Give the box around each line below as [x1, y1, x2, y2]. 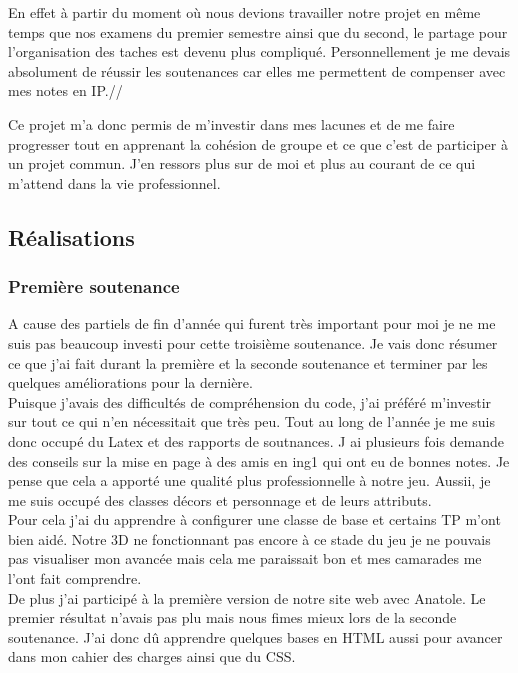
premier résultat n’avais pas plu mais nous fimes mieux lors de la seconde [8, 607, 457, 628]
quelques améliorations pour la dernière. [8, 372, 253, 393]
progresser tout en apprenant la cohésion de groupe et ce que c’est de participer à [8, 133, 508, 154]
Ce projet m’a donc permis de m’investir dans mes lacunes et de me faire [8, 113, 455, 134]
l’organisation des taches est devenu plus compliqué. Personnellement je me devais [8, 41, 511, 62]
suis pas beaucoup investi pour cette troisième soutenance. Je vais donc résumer [8, 332, 498, 353]
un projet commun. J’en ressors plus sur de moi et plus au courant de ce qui [8, 153, 476, 174]
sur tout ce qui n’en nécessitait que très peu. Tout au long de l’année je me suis [8, 411, 496, 432]
